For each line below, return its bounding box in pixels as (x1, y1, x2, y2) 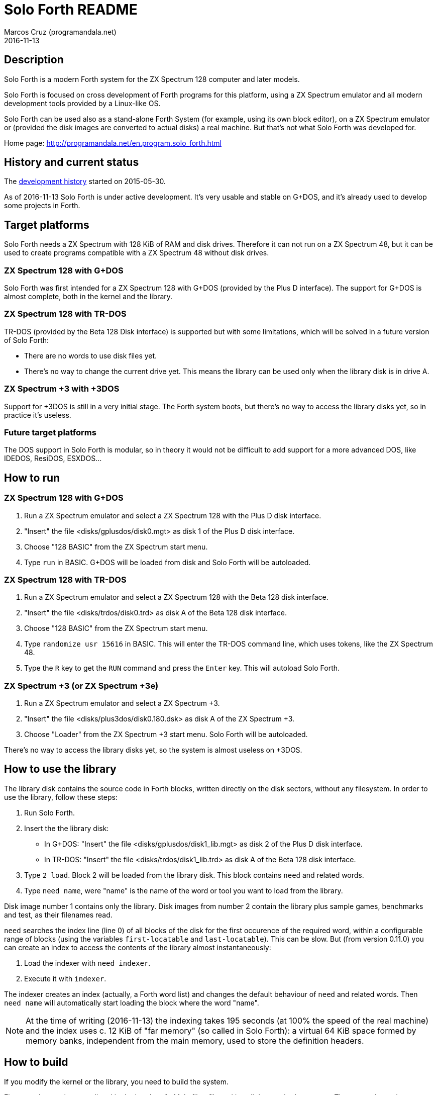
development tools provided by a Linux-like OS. (4, 99, 161, 108)
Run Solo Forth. (24, 808, 75, 817)
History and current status (4, 156, 139, 169)
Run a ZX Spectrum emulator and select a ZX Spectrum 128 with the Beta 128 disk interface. (24, 593, 329, 602)
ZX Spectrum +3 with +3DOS (4, 384, 120, 394)
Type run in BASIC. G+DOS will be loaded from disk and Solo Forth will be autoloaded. (24, 558, 311, 567)
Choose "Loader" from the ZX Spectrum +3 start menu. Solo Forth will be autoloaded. (24, 730, 308, 739)
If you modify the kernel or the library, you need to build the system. (4, 1077, 229, 1086)
